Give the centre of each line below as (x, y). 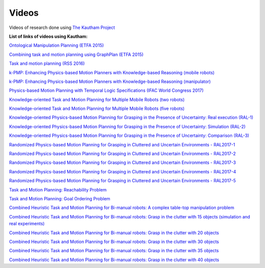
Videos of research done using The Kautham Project (62, 27)
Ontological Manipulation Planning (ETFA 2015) (56, 45)
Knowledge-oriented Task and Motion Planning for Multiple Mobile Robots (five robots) (97, 108)
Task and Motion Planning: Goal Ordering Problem (60, 198)
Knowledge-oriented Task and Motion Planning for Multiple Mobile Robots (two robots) (97, 99)
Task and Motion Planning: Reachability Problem (58, 189)
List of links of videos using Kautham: (48, 36)
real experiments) (27, 224)
